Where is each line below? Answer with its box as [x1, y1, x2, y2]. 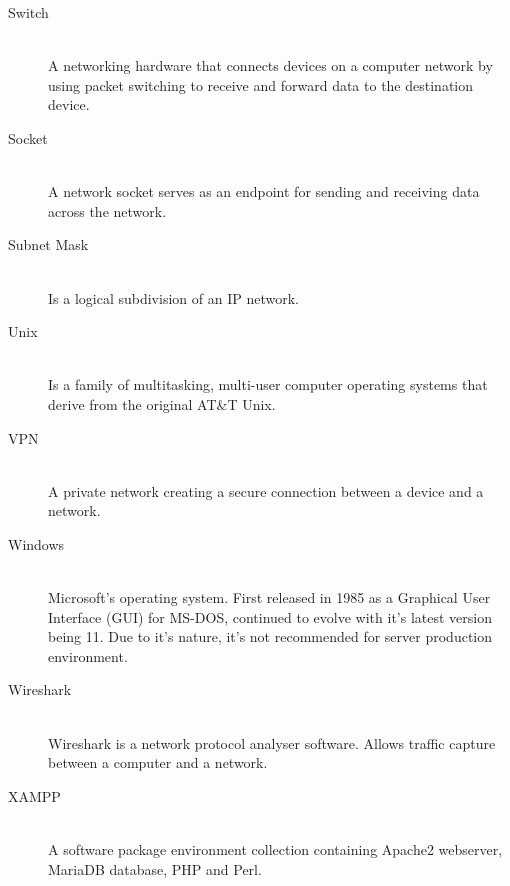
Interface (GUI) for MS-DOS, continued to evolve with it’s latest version [48, 606, 492, 627]
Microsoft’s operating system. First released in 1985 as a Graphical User [48, 587, 491, 608]
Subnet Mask [8, 234, 89, 255]
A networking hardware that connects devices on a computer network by [48, 55, 493, 76]
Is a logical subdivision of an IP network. [48, 287, 299, 308]
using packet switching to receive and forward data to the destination [48, 74, 474, 95]
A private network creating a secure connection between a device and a [48, 480, 484, 501]
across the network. [48, 200, 167, 221]
